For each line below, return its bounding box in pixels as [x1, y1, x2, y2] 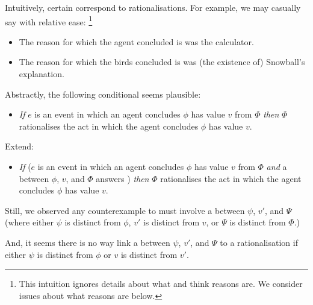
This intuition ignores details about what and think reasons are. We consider [19, 277, 303, 290]
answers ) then [96, 172, 149, 184]
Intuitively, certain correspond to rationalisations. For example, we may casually [5, 1, 301, 13]
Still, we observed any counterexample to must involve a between [5, 204, 245, 216]
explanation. [19, 68, 64, 80]
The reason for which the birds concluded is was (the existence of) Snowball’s [19, 55, 305, 68]
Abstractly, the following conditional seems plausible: [5, 87, 201, 100]
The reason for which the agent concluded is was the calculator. [19, 35, 254, 48]
